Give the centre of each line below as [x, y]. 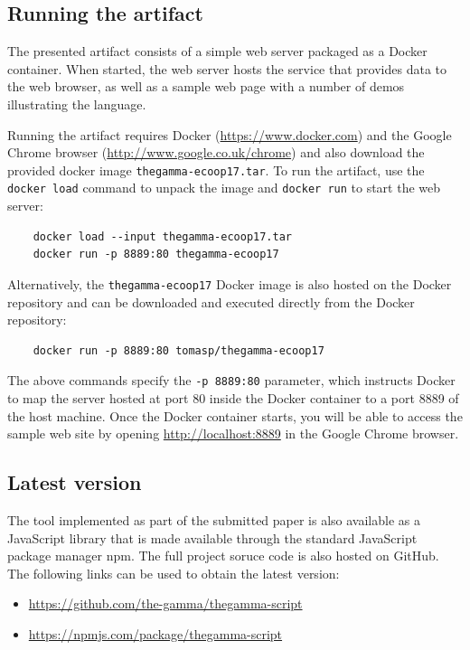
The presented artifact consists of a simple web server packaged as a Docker [217, 51]
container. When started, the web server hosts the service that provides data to [227, 68]
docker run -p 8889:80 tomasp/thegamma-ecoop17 [179, 350]
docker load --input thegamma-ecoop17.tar [162, 236]
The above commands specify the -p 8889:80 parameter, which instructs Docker [231, 380]
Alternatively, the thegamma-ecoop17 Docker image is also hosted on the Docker [230, 283]
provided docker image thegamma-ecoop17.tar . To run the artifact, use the [216, 170]
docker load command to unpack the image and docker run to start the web [224, 188]
